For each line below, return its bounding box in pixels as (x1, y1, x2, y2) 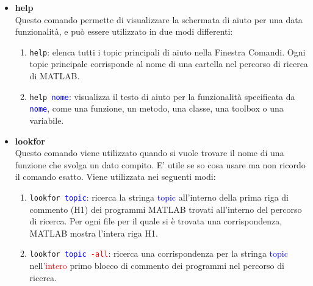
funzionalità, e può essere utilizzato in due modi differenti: (15, 25, 233, 38)
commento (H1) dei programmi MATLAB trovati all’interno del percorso (29, 202, 302, 215)
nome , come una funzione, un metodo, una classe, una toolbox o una (29, 102, 284, 115)
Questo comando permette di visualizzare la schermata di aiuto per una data (15, 13, 303, 26)
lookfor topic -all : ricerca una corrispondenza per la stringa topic (29, 247, 288, 260)
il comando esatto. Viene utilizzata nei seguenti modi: (15, 170, 216, 183)
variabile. (29, 113, 64, 126)
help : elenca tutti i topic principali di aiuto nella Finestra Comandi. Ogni (29, 45, 306, 58)
